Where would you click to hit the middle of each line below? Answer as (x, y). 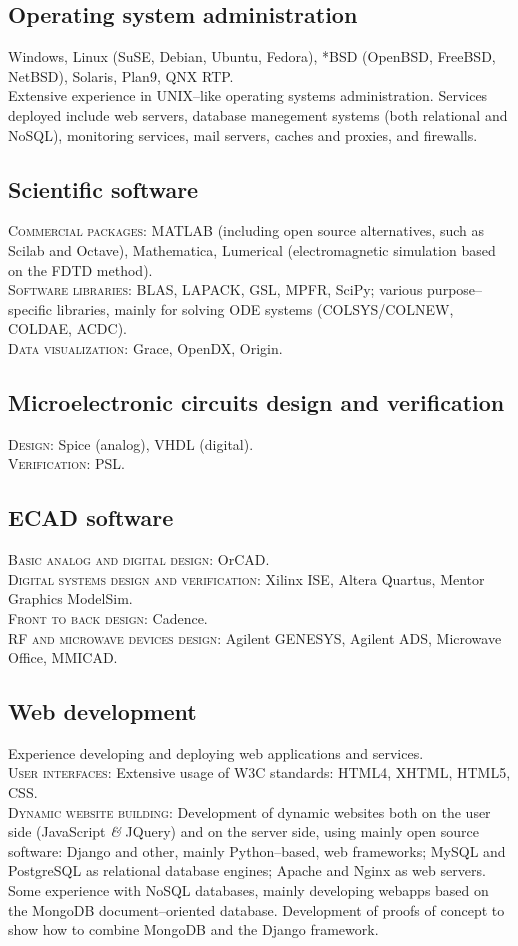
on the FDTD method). (80, 269)
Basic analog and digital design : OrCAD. (139, 559)
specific (30, 308)
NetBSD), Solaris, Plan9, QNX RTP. (121, 75)
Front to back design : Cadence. (108, 617)
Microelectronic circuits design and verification (256, 401)
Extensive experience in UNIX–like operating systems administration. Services (248, 95)
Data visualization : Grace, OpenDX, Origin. (145, 347)
